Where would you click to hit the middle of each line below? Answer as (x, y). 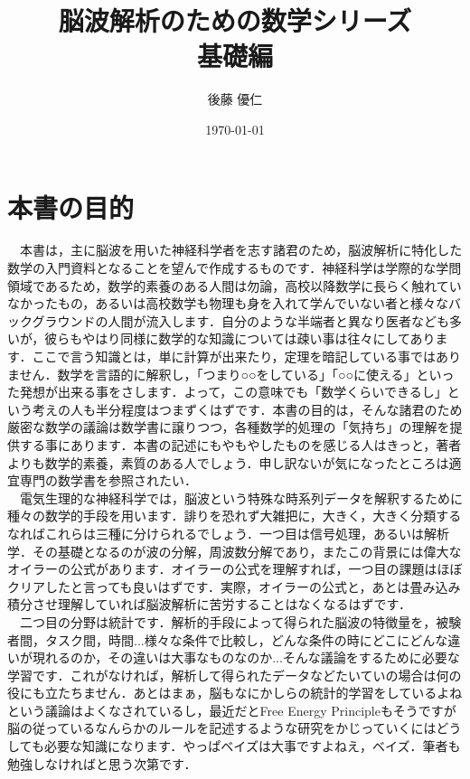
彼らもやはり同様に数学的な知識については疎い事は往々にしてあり (240, 338)
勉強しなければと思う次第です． (102, 763)
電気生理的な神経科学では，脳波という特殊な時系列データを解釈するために (241, 497)
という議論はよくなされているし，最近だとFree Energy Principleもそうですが (232, 710)
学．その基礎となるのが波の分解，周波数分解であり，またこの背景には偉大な (235, 551)
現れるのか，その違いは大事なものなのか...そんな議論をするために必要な (246, 657)
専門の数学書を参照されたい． (108, 480)
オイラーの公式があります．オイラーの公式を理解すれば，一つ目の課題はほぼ (235, 569)
